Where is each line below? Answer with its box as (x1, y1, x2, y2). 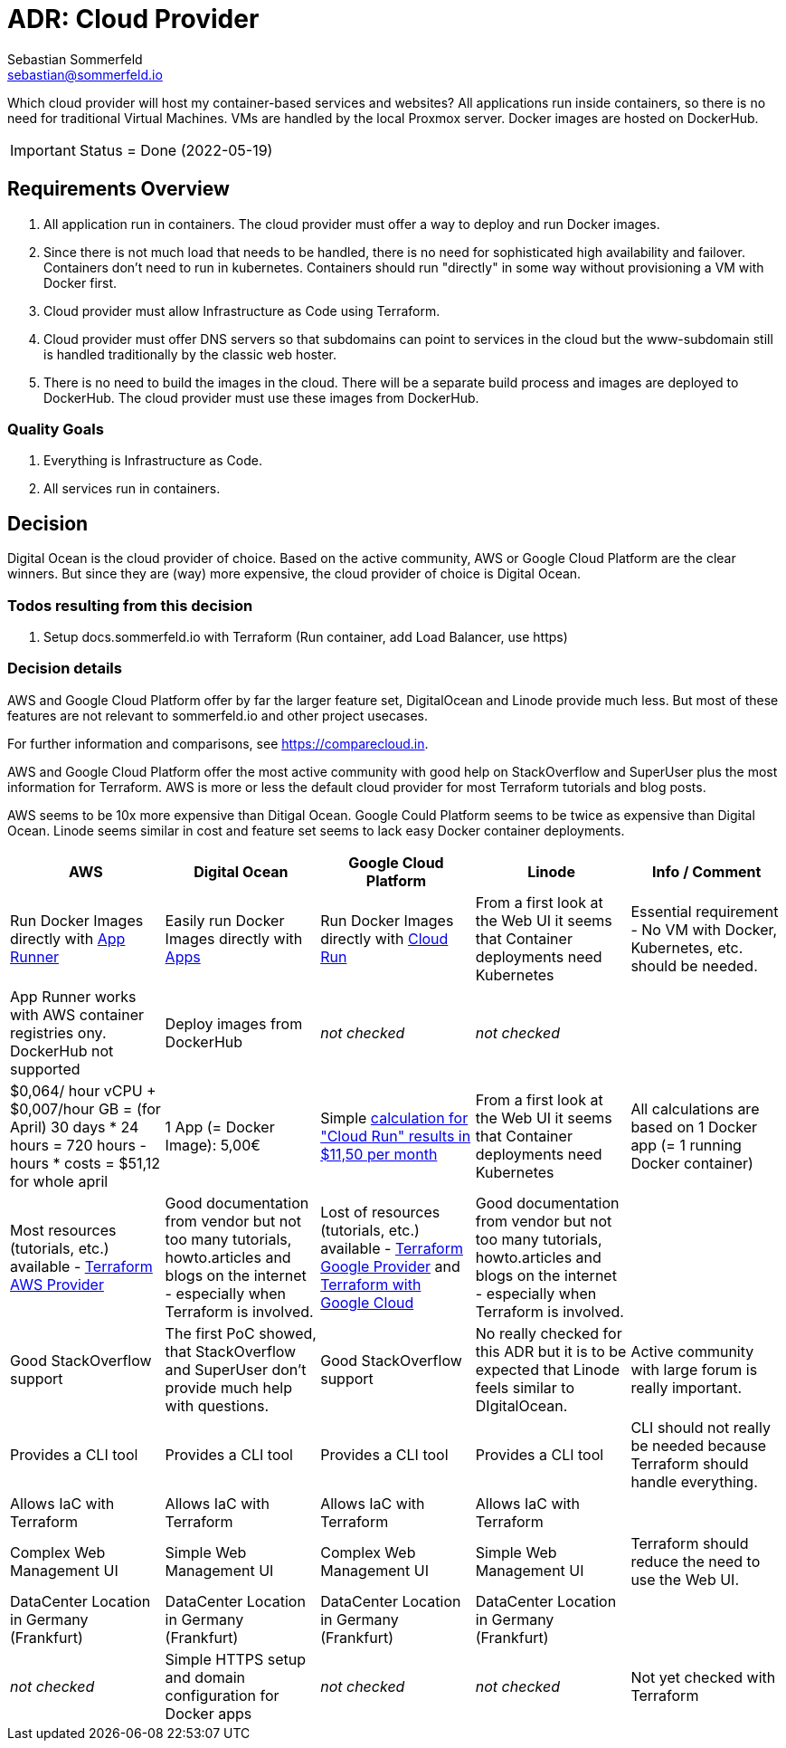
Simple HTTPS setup (165, 1649, 307, 1668)
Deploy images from (165, 1014, 303, 1033)
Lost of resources (320, 1202, 440, 1221)
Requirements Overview (7, 177, 230, 201)
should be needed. (630, 956, 758, 975)
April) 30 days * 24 (10, 1117, 139, 1136)
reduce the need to (630, 1552, 761, 1571)
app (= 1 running (630, 1135, 742, 1154)
